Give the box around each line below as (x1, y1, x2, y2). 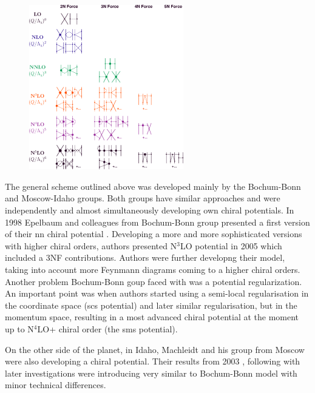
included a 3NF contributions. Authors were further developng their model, (5, 251, 285, 264)
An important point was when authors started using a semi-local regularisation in (5, 287, 309, 300)
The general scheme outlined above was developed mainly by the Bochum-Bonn (5, 180, 301, 192)
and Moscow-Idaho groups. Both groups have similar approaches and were (5, 192, 280, 204)
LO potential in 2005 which (180, 239, 282, 252)
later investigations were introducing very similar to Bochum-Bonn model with (5, 366, 297, 379)
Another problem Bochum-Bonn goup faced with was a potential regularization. (5, 275, 302, 287)
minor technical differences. (5, 378, 106, 391)
